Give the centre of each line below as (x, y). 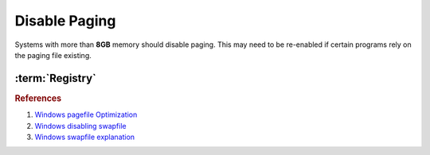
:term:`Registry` (56, 78)
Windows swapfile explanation (85, 137)
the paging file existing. (53, 55)
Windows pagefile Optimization (86, 114)
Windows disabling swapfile (80, 126)
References (38, 98)
